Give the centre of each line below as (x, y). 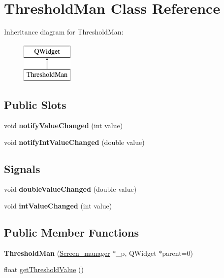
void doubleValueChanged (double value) (70, 189)
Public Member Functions (71, 232)
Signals (22, 168)
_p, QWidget (136, 253)
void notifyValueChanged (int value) (64, 125)
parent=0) (177, 253)
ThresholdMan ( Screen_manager (57, 253)
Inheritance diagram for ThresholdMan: (64, 32)
